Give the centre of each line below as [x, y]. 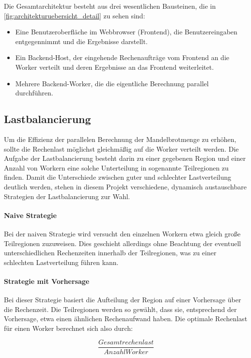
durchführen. [34, 93]
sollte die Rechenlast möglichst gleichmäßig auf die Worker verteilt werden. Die [121, 148]
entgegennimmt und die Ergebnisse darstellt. [81, 41]
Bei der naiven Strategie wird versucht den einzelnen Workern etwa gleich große [122, 233]
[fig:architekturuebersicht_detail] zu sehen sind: [75, 15]
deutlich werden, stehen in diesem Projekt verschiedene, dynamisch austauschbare [125, 186]
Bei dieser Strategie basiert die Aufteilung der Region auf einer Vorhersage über [123, 300]
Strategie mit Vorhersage [47, 281]
